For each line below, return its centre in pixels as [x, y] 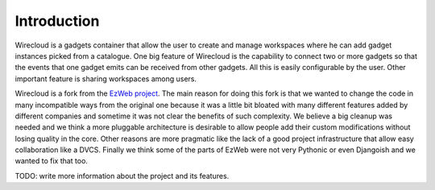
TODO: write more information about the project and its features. [122, 176]
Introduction [57, 21]
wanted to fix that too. [52, 161]
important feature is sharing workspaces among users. [106, 78]
